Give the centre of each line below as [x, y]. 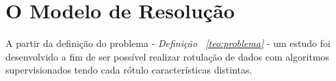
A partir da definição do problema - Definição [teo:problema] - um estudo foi [168, 43]
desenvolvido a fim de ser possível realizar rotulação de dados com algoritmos [168, 56]
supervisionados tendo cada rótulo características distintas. [129, 70]
